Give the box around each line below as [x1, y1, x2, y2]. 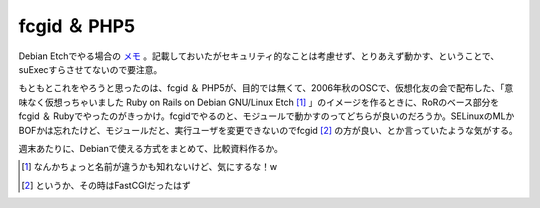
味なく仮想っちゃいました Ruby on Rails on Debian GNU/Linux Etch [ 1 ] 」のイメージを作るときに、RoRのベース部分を [18, 96, 500, 108]
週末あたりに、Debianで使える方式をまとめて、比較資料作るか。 [18, 142, 284, 154]
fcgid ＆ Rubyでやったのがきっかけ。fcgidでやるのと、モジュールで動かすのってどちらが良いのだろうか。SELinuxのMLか [18, 110, 515, 122]
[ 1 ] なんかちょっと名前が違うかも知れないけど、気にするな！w [21, 161, 278, 173]
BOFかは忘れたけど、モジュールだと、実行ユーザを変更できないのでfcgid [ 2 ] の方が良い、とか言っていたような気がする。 [18, 124, 519, 136]
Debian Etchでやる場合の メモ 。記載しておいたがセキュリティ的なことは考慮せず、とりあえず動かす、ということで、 [18, 50, 500, 62]
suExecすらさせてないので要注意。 [18, 63, 163, 75]
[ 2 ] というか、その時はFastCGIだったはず [21, 179, 192, 191]
